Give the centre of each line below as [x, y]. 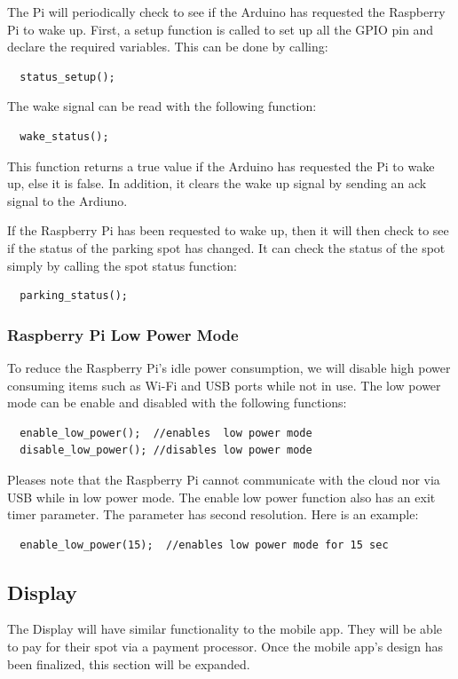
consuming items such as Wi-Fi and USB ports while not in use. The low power [224, 385]
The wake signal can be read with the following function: [162, 106]
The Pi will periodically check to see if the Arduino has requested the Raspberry [226, 12]
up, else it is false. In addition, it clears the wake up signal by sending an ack [217, 183]
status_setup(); [67, 77]
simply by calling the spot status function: [122, 265]
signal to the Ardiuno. [67, 200]
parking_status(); [74, 296]
